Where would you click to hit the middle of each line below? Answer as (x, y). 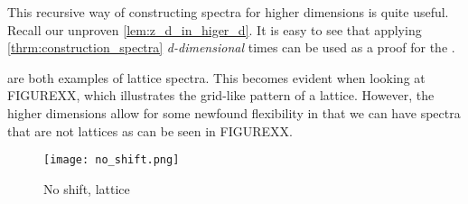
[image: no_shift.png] (112, 160)
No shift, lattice (87, 188)
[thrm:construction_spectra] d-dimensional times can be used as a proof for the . (231, 47)
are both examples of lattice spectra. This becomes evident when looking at (216, 77)
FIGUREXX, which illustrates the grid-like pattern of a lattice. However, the (221, 95)
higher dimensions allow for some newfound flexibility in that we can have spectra (234, 112)
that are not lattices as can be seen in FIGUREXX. (150, 130)
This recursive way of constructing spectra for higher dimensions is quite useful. (228, 12)
